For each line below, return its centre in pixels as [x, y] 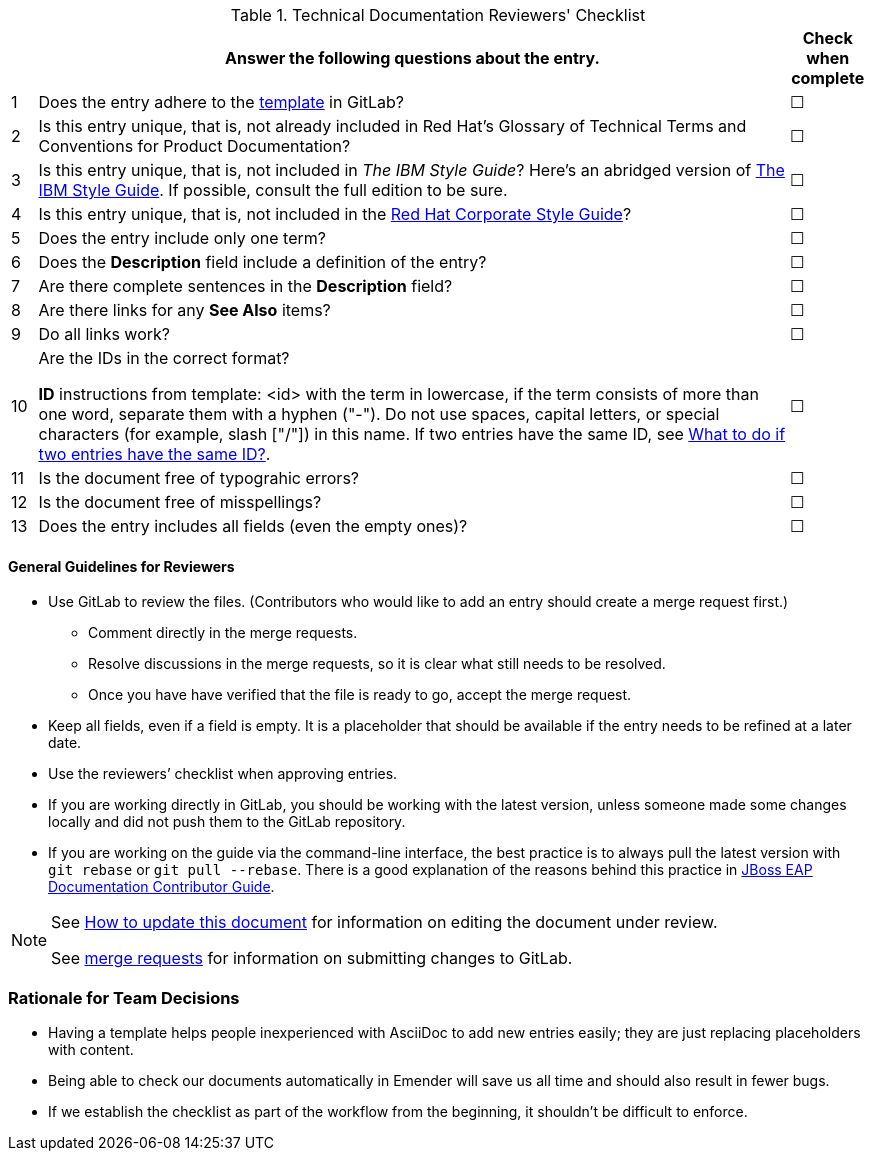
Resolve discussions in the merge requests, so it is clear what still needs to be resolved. [377, 664]
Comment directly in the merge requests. [223, 633]
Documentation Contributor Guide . [161, 887]
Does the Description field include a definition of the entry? [262, 262]
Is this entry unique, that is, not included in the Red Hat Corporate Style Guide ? [335, 214]
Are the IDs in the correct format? [164, 358]
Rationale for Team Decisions [124, 997]
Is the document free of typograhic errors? [199, 478]
